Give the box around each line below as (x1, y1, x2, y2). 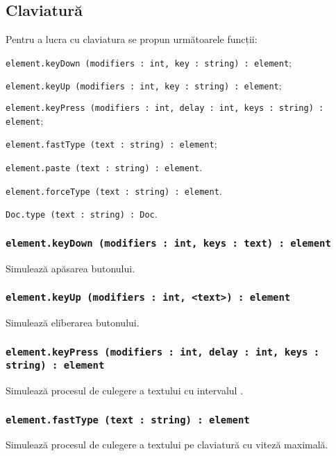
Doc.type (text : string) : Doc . (6, 207, 158, 221)
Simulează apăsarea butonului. (6, 261, 135, 275)
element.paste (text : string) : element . (6, 160, 203, 175)
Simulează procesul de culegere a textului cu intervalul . (6, 383, 244, 398)
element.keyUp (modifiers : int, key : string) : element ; (6, 78, 282, 93)
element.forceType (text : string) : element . (6, 183, 222, 198)
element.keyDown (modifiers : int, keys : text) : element (6, 237, 331, 249)
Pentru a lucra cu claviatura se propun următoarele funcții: (6, 32, 258, 46)
